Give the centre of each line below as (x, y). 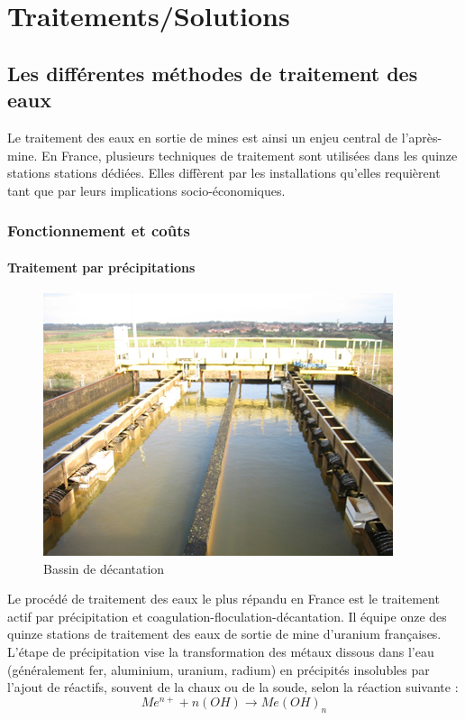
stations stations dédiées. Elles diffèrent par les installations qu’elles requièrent (224, 173)
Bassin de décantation (104, 568)
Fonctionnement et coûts (99, 231)
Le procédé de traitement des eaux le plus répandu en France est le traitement (223, 599)
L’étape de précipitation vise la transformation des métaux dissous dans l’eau (221, 651)
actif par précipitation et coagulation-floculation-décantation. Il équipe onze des (227, 616)
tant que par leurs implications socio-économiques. (146, 190)
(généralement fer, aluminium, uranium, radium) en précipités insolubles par (219, 669)
